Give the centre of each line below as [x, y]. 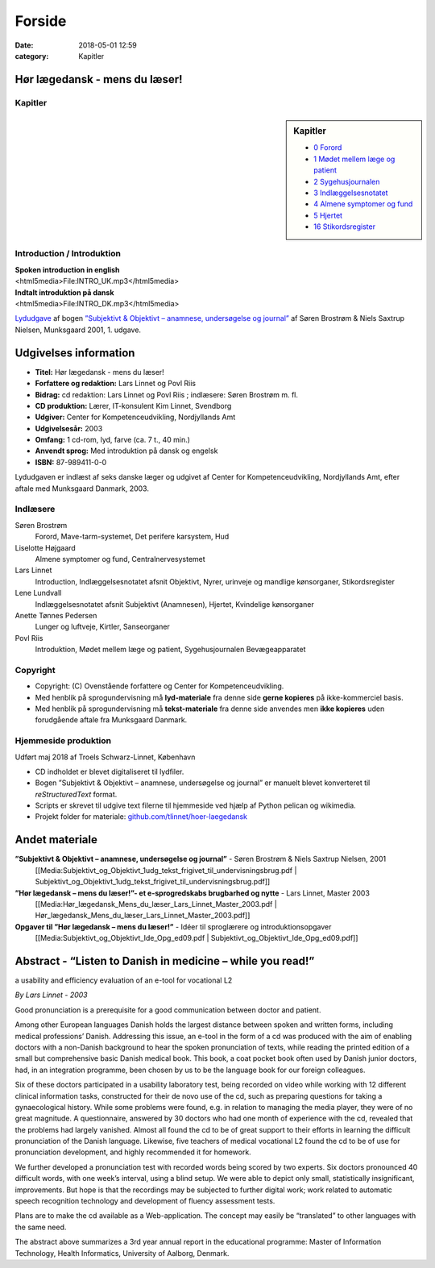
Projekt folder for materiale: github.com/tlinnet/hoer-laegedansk [141, 817]
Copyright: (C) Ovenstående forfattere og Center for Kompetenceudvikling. [159, 686]
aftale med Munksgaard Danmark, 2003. [82, 488]
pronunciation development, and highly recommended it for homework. [133, 1152]
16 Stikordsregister [345, 227]
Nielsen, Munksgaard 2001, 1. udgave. [78, 330]
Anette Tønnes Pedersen [56, 615]
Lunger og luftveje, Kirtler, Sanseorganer [103, 627]
